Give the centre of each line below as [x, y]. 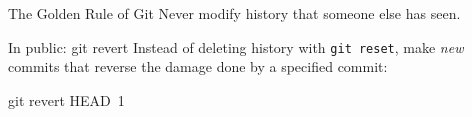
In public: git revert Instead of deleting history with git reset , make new [236, 46]
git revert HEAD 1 [66, 99]
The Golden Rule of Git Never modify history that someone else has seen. [234, 13]
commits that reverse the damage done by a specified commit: [198, 66]
